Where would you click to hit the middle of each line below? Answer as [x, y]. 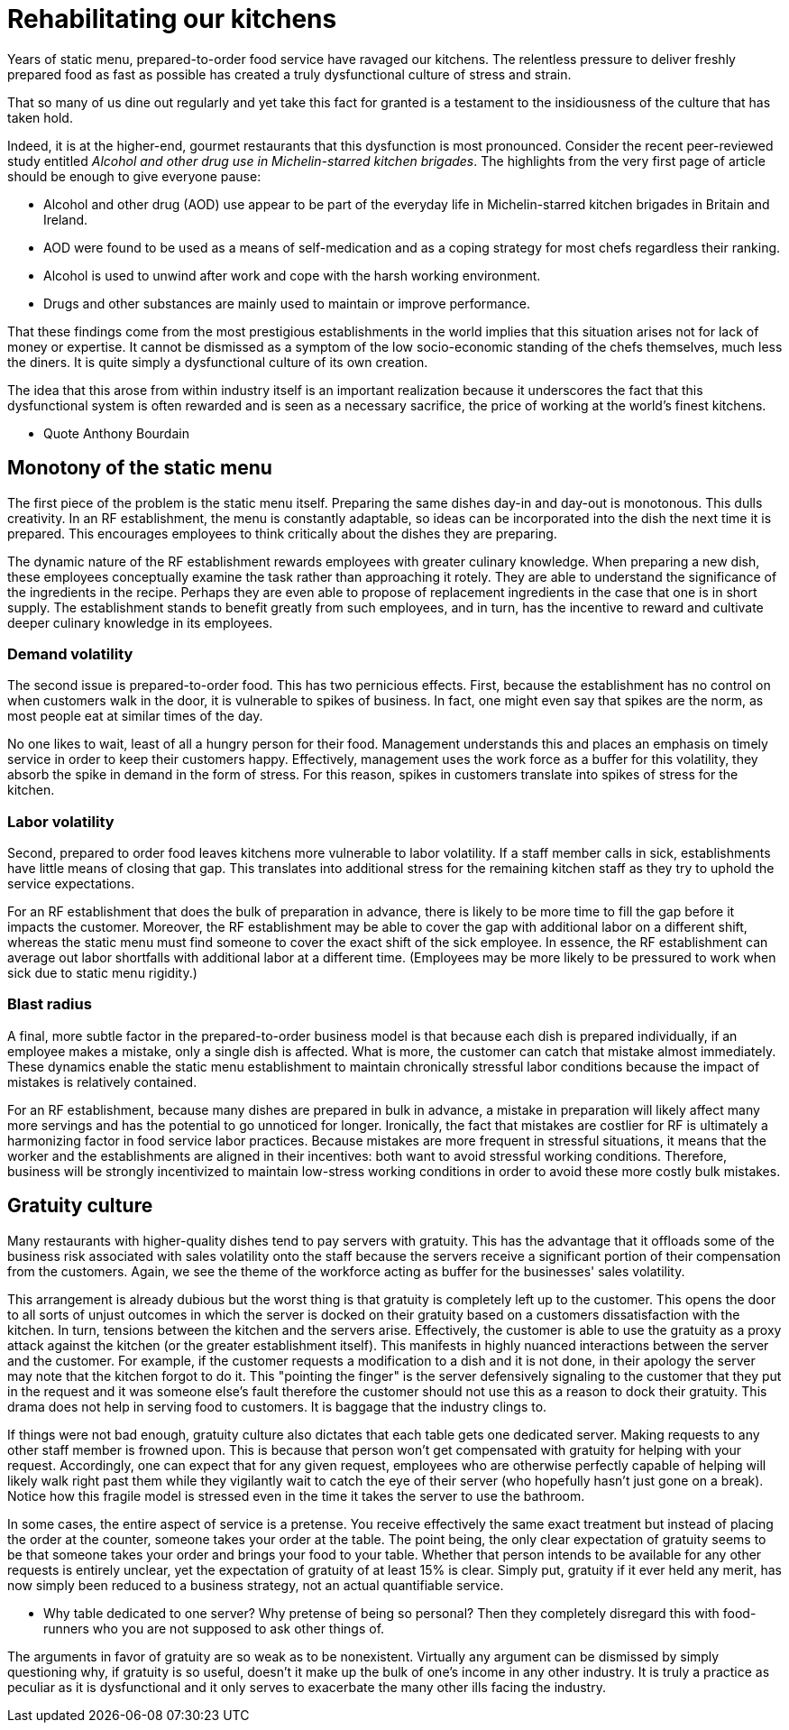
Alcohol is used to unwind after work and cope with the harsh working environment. [292, 275]
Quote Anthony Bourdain [116, 433]
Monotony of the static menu [140, 468]
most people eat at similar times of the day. [135, 716]
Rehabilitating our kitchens [172, 19]
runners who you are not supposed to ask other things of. [214, 1628]
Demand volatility [70, 653]
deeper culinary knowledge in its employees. [140, 622]
